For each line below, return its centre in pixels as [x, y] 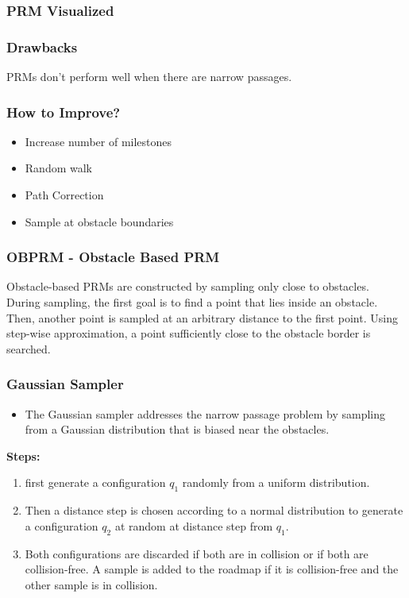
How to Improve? [64, 112]
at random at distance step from [194, 525]
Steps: [23, 455]
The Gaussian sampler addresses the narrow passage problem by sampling [205, 413]
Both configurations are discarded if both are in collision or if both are [197, 553]
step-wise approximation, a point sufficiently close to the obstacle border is [189, 333]
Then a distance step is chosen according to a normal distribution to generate [214, 510]
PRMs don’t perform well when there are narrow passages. [149, 77]
